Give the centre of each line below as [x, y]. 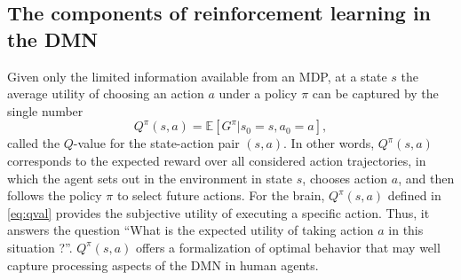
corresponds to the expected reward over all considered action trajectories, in [217, 160]
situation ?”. [40, 247]
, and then [426, 178]
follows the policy [55, 195]
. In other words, [329, 143]
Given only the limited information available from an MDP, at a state [197, 76]
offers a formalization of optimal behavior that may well [288, 247]
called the [34, 143]
